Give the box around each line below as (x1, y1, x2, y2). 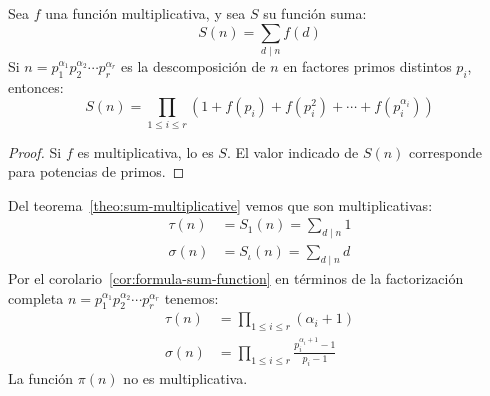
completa (8, 287, 64, 308)
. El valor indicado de (226, 141, 359, 162)
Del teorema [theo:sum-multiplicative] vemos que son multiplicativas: (8, 194, 433, 215)
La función (8, 367, 74, 388)
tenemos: (164, 287, 219, 308)
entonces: (8, 76, 64, 97)
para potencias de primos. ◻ (8, 161, 185, 182)
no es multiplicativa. (123, 367, 248, 388)
